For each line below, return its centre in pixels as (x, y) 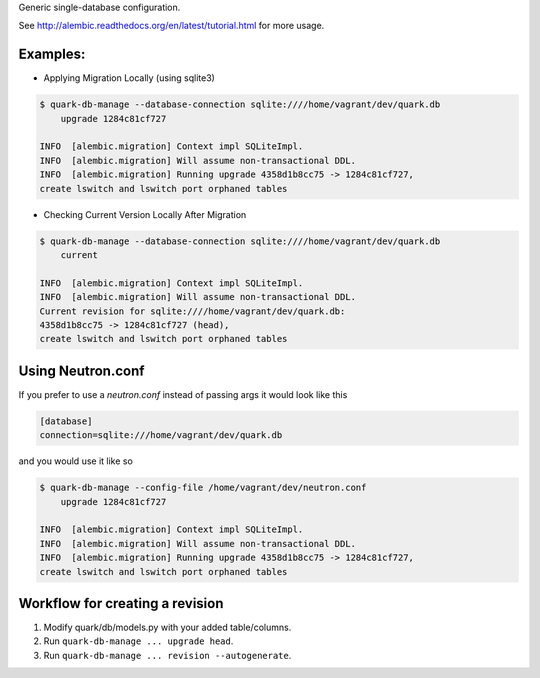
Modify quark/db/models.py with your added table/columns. (167, 627)
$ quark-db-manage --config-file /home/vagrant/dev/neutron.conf (203, 488)
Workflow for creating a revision (121, 603)
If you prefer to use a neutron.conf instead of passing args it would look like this (183, 394)
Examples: (52, 54)
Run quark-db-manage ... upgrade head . (138, 641)
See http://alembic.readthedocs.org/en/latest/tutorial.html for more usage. (171, 26)
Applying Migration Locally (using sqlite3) (129, 78)
